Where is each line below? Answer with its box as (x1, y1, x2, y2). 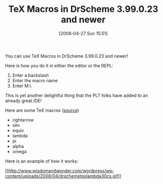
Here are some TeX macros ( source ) (5, 107, 79, 113)
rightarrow (12, 117, 34, 123)
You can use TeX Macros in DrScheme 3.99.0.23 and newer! (5, 53, 128, 59)
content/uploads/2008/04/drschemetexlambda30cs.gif (5, 173, 118, 179)
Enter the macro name (12, 77, 58, 83)
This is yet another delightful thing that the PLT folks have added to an (5, 92, 148, 98)
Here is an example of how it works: (5, 158, 78, 164)
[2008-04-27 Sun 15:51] (58, 30, 108, 36)
